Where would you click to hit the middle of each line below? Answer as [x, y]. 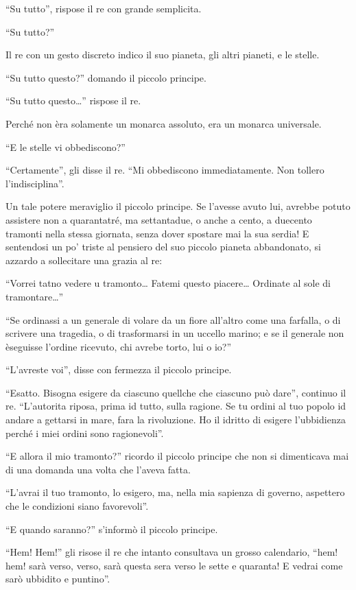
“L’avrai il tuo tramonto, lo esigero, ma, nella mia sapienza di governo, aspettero [175, 492]
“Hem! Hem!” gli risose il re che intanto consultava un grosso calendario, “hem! [172, 552]
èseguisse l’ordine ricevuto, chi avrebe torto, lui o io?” [118, 346]
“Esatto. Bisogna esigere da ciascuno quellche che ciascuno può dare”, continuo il [176, 392]
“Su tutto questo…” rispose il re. [73, 101]
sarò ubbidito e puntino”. [58, 579]
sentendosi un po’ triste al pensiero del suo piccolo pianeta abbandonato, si [163, 247]
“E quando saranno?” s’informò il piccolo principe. [112, 529]
